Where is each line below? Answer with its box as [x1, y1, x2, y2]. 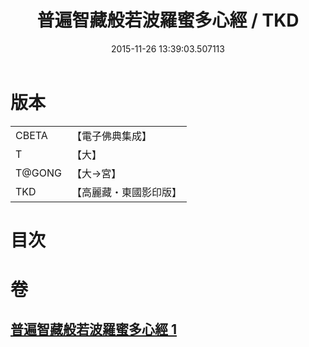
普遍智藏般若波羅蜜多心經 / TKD [36, 9, 300, 32]
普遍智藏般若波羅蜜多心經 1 [10, 321, 178, 338]
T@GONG [15, 166, 62, 180]
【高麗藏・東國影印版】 [71, 185, 182, 199]
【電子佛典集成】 [71, 129, 152, 143]
